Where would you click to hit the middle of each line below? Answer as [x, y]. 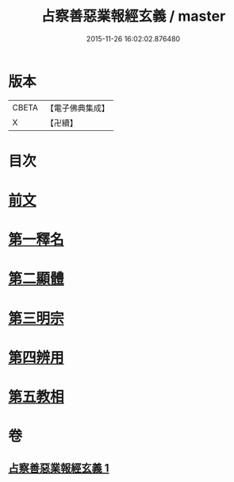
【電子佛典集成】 [77, 108]
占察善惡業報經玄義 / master [133, 16]
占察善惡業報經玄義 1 [59, 468]
